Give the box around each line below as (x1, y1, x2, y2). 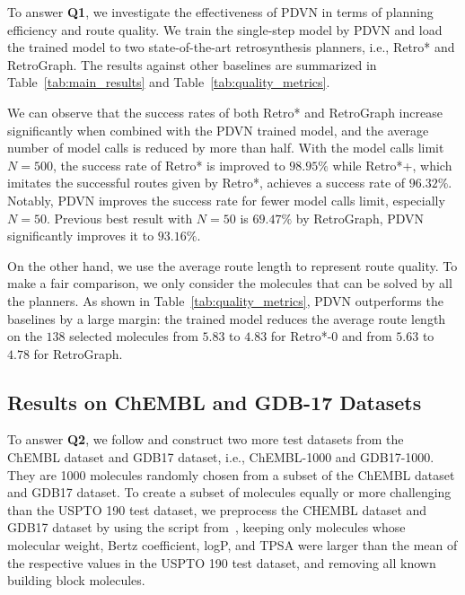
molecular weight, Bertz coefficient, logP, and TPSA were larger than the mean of (7, 536, 458, 555)
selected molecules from (69, 327, 198, 346)
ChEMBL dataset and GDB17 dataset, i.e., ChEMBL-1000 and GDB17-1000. (7, 448, 434, 467)
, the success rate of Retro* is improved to (52, 155, 285, 174)
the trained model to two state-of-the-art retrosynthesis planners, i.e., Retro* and (7, 38, 455, 57)
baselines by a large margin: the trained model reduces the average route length (7, 309, 446, 328)
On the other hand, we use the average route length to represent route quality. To (7, 256, 458, 275)
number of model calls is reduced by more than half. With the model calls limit (7, 138, 444, 157)
